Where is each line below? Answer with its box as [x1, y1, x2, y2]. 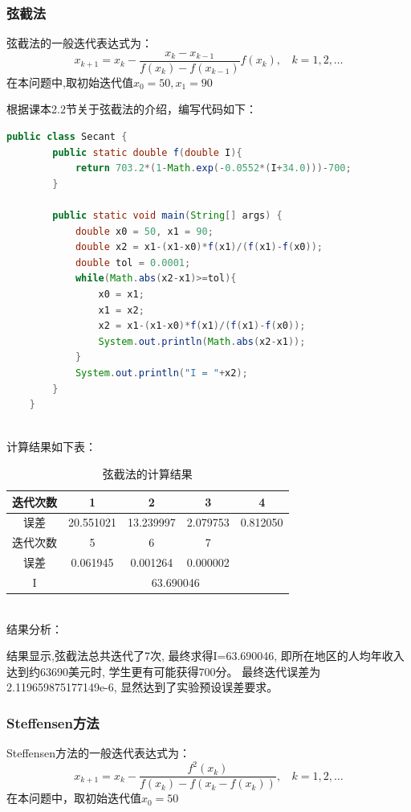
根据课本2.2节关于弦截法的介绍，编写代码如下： [6, 100, 257, 117]
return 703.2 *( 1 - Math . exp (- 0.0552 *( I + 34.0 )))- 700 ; [75, 162, 352, 174]
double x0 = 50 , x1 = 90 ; [75, 225, 214, 237]
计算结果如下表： [6, 438, 96, 455]
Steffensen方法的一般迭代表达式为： [6, 744, 191, 761]
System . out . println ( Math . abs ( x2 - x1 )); [98, 335, 306, 347]
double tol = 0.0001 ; [75, 256, 191, 269]
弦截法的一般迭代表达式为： [6, 35, 153, 51]
